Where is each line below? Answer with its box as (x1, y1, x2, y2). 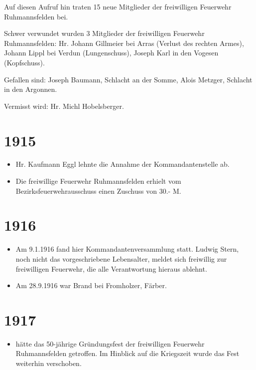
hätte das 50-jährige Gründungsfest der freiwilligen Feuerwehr (15, 338, 205, 349)
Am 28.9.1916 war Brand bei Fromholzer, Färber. (15, 280, 167, 291)
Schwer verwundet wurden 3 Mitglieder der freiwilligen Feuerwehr (4, 28, 205, 38)
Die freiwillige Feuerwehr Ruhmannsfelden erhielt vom (15, 176, 181, 186)
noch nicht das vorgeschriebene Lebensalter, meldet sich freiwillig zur (15, 253, 227, 264)
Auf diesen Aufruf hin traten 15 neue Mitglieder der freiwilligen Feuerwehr (4, 1, 232, 11)
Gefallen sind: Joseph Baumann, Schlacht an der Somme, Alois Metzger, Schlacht (4, 74, 253, 84)
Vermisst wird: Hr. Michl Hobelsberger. (4, 100, 124, 111)
